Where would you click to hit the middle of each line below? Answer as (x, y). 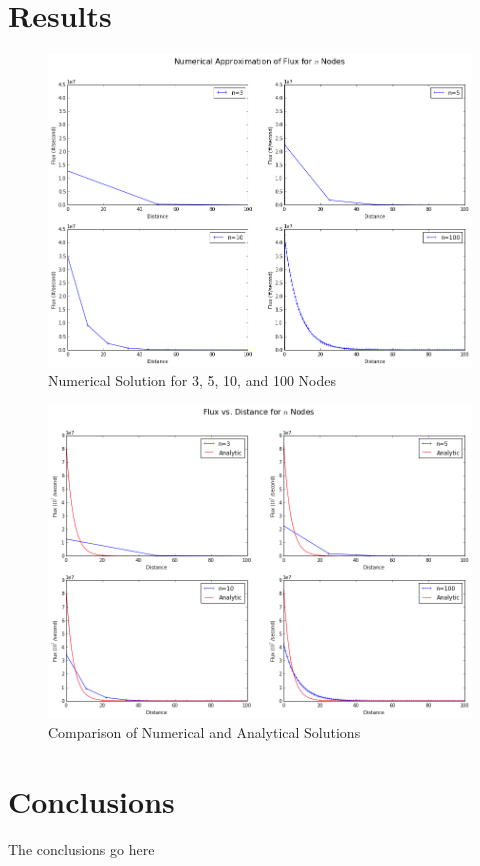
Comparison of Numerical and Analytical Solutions (204, 731)
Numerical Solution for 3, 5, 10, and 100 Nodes (192, 380)
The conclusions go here (81, 848)
